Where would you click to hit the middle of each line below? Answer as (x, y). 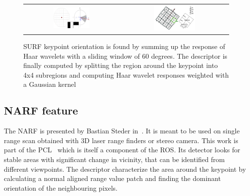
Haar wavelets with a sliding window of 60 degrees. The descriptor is (125, 56)
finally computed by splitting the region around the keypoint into (121, 65)
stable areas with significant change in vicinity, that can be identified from (114, 159)
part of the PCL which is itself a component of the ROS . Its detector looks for (122, 150)
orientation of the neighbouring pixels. (61, 188)
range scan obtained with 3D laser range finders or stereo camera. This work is (121, 140)
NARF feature (41, 110)
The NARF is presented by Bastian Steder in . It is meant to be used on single (122, 131)
